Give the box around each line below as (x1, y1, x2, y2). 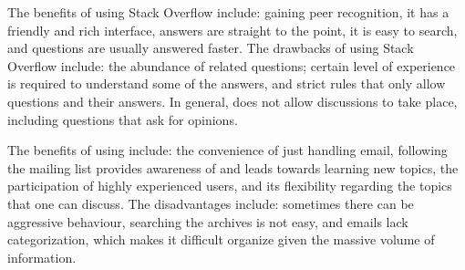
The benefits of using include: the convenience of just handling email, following (7, 140, 448, 160)
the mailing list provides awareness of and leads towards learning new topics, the (7, 158, 459, 177)
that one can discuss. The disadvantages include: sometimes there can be (7, 193, 414, 213)
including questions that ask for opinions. (7, 109, 238, 129)
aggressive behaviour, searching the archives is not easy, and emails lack (7, 212, 408, 231)
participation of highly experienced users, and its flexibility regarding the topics (7, 176, 452, 195)
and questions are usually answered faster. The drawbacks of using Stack (7, 38, 414, 57)
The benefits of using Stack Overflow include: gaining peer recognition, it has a (7, 3, 449, 21)
